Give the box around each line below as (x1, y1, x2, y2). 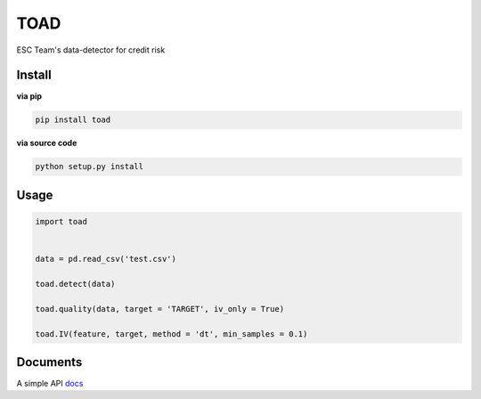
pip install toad (35, 115, 111, 125)
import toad (35, 216, 88, 226)
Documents (16, 354, 83, 370)
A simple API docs (16, 379, 84, 389)
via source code (16, 138, 77, 149)
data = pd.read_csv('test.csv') (35, 254, 177, 265)
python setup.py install (35, 161, 144, 172)
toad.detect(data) (35, 279, 116, 289)
